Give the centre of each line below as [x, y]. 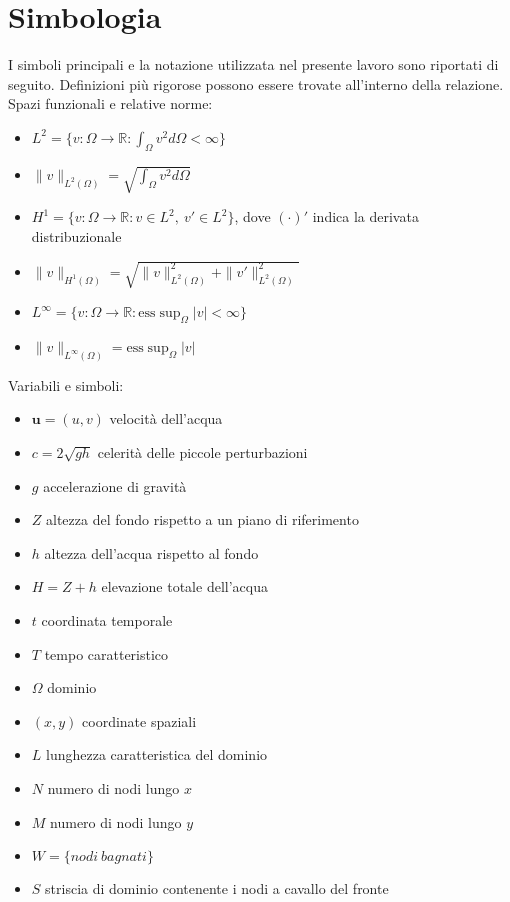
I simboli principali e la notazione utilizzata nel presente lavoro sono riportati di [253, 64]
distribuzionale [76, 236]
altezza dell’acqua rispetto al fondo [151, 552]
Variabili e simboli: [66, 384]
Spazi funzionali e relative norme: [110, 103]
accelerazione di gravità [115, 485]
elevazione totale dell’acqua [184, 586]
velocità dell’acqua [166, 418]
